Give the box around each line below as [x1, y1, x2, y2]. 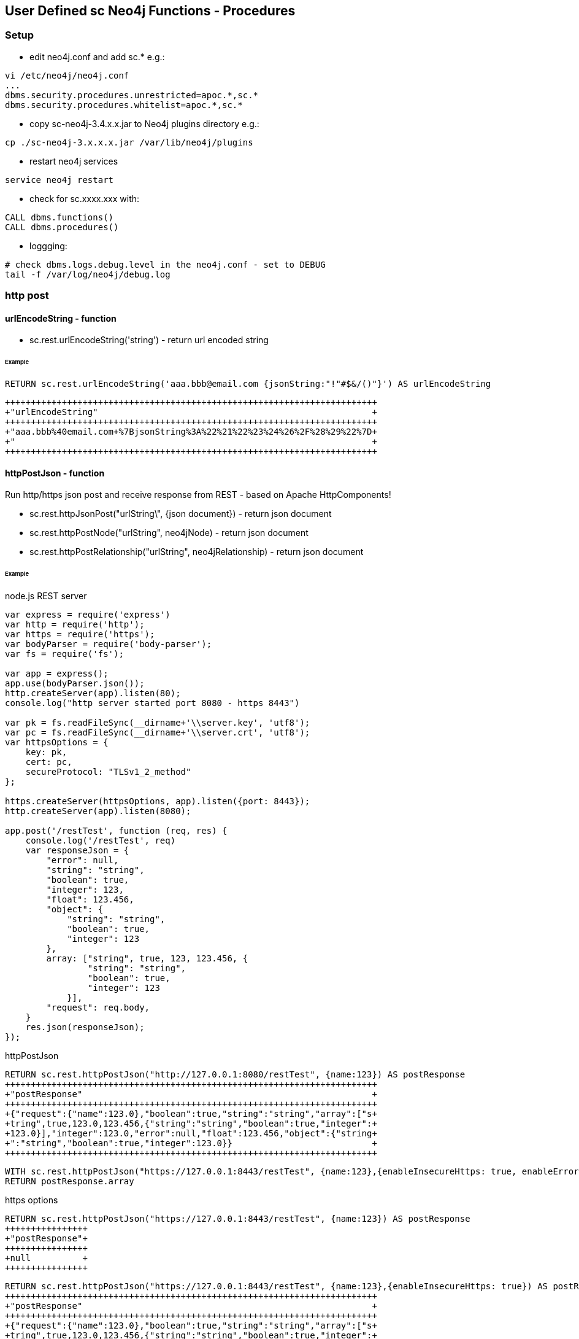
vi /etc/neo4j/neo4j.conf [5, 70, 129, 80]
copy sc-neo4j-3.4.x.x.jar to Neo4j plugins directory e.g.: [29, 118, 259, 129]
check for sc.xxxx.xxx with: [29, 193, 140, 204]
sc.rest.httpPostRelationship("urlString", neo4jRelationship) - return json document [29, 546, 364, 557]
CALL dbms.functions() [5, 212, 114, 222]
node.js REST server [5, 590, 87, 601]
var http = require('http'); [5, 619, 145, 629]
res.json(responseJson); [25, 1022, 145, 1032]
